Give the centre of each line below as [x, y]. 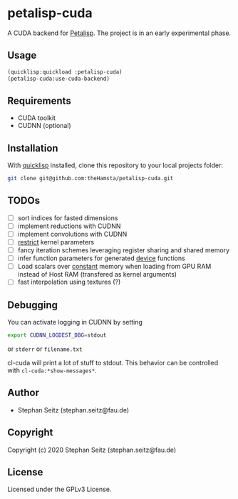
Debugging [33, 305]
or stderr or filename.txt [45, 349]
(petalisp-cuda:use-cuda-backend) [59, 79]
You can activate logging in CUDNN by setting [75, 322]
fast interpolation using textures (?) [69, 282]
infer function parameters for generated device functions [101, 258]
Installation [33, 148]
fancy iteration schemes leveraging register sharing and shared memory [124, 250]
